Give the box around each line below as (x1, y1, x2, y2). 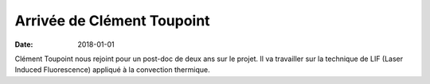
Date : (14, 40, 33, 49)
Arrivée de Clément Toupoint (14, 12, 210, 29)
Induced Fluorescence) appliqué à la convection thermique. (14, 65, 210, 74)
